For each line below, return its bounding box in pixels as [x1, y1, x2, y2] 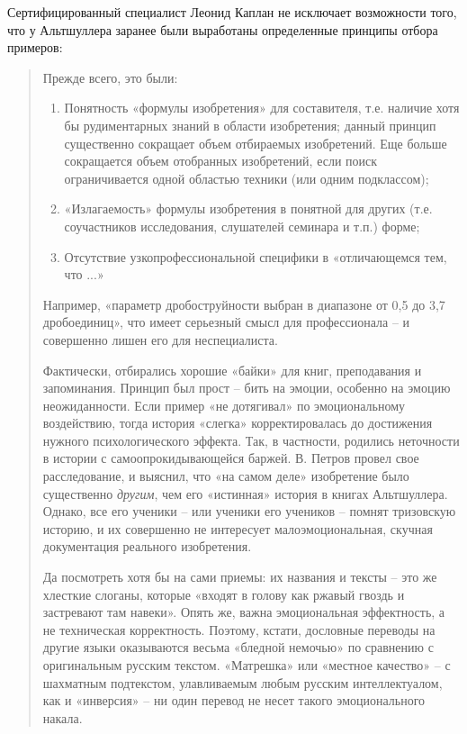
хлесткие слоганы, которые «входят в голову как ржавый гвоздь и [42, 584, 405, 603]
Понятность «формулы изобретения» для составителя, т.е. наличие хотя [64, 98, 460, 117]
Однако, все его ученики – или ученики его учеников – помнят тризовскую [42, 502, 456, 521]
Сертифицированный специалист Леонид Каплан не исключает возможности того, [7, 3, 457, 21]
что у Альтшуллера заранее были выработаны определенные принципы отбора [7, 20, 438, 39]
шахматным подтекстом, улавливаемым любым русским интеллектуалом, [42, 673, 443, 692]
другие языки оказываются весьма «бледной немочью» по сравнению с [42, 638, 434, 657]
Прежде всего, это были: [42, 68, 178, 86]
